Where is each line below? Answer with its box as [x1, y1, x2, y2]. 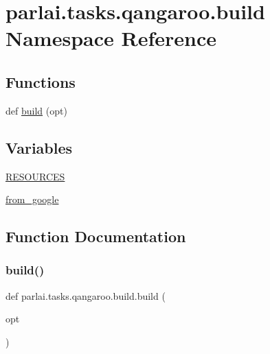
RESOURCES [5, 169, 65, 183]
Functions [5, 71, 76, 92]
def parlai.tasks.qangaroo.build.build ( [5, 288, 166, 303]
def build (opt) [5, 103, 67, 117]
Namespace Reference [5, 24, 216, 52]
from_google [5, 192, 59, 206]
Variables [5, 137, 73, 158]
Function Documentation [5, 226, 186, 247]
